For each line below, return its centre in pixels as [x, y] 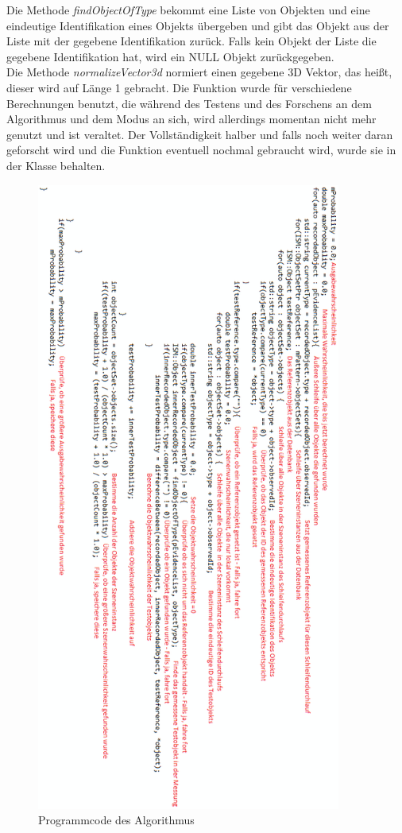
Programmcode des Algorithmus [116, 820]
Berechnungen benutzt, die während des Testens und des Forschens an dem [189, 103]
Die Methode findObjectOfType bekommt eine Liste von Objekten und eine [188, 10]
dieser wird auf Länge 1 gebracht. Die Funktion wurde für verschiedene [179, 87]
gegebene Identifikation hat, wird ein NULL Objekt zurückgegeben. [170, 56]
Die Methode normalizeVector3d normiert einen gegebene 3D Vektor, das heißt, [199, 72]
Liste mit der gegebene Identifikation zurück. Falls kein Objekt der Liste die [191, 41]
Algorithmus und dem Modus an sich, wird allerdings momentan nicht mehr [191, 119]
